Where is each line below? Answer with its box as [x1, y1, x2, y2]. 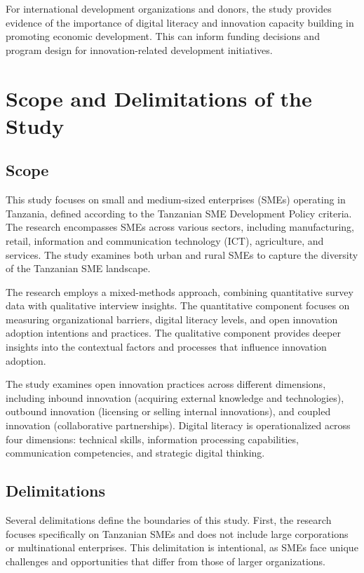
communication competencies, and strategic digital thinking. [6, 445, 265, 460]
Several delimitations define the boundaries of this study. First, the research [6, 513, 332, 527]
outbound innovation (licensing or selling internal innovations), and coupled [6, 404, 331, 419]
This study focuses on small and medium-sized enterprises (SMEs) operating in [6, 192, 346, 207]
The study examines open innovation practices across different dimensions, [6, 377, 326, 391]
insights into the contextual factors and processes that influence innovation [6, 339, 327, 354]
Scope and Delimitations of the [6, 83, 312, 112]
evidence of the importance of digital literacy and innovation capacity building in [6, 15, 354, 29]
